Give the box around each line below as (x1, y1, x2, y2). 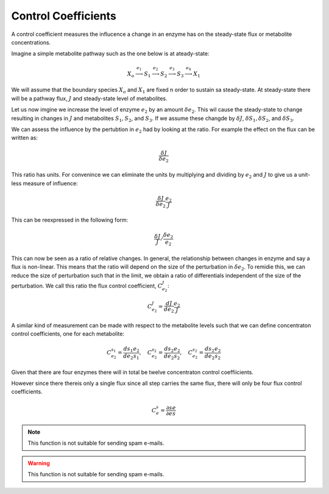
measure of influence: (23, 180, 79, 187)
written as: (11, 134, 38, 141)
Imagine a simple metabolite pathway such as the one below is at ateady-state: (11, 50, 210, 57)
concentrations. (11, 38, 51, 46)
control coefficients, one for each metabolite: (11, 330, 125, 337)
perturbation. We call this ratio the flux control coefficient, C (11, 282, 163, 289)
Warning (27, 459, 50, 467)
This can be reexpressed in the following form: (11, 216, 129, 224)
